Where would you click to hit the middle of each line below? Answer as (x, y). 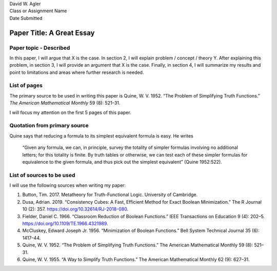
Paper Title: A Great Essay (52, 33)
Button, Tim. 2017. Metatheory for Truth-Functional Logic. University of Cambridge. (110, 195)
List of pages (26, 86)
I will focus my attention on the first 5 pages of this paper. (70, 112)
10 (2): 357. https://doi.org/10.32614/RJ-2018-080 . (75, 209)
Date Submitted (26, 18)
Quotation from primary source (49, 126)
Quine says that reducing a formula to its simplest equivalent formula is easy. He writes (101, 135)
